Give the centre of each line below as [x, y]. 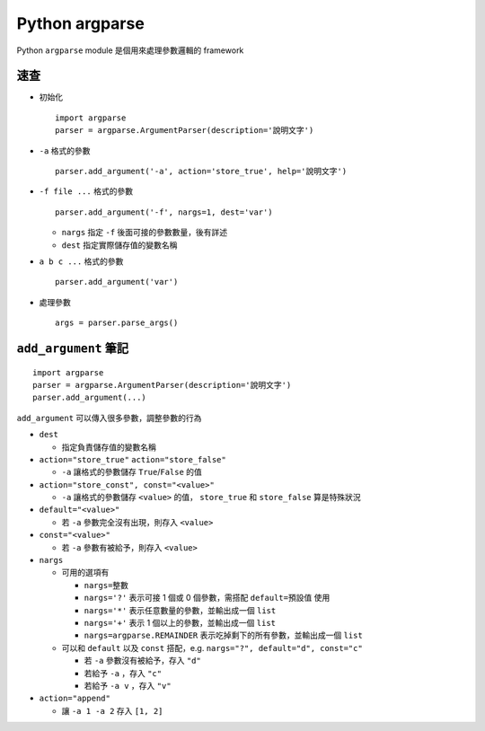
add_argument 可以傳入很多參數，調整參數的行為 [109, 418]
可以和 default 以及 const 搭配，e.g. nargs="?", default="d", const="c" [212, 647]
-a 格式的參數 [65, 150]
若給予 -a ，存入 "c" [123, 673]
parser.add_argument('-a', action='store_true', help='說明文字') [201, 172]
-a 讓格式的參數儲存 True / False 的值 [132, 472]
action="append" [75, 699]
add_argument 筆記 [73, 348]
